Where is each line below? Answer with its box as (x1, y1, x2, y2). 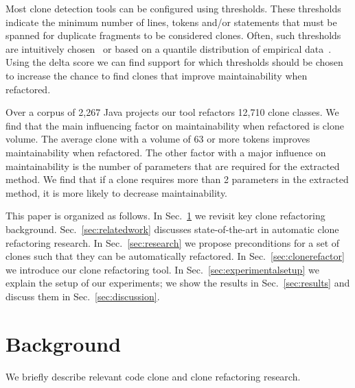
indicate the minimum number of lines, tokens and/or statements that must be (5, 14, 337, 29)
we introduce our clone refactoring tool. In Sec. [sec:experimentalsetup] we (5, 262, 319, 276)
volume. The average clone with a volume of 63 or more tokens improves (5, 132, 310, 146)
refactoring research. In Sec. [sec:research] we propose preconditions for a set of (5, 235, 340, 250)
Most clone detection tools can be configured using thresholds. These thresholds (5, 1, 341, 15)
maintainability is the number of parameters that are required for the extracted (5, 158, 340, 173)
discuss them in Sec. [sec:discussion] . (5, 289, 160, 303)
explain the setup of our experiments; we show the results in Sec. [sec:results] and (5, 276, 350, 290)
